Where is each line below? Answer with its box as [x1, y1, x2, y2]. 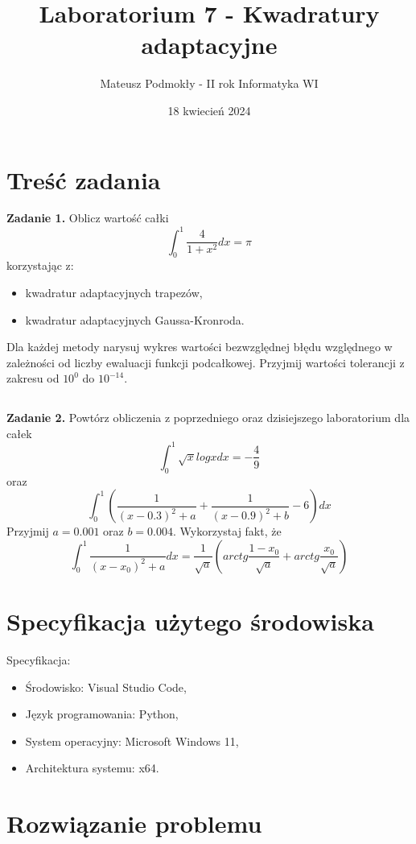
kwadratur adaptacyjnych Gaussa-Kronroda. [25, 311, 245, 328]
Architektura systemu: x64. [25, 759, 159, 776]
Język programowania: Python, [25, 705, 179, 722]
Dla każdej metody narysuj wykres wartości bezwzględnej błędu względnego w [6, 338, 393, 355]
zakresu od [6, 370, 60, 387]
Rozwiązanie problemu [6, 807, 262, 840]
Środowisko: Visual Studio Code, [25, 678, 187, 695]
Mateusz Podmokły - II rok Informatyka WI [100, 75, 319, 92]
